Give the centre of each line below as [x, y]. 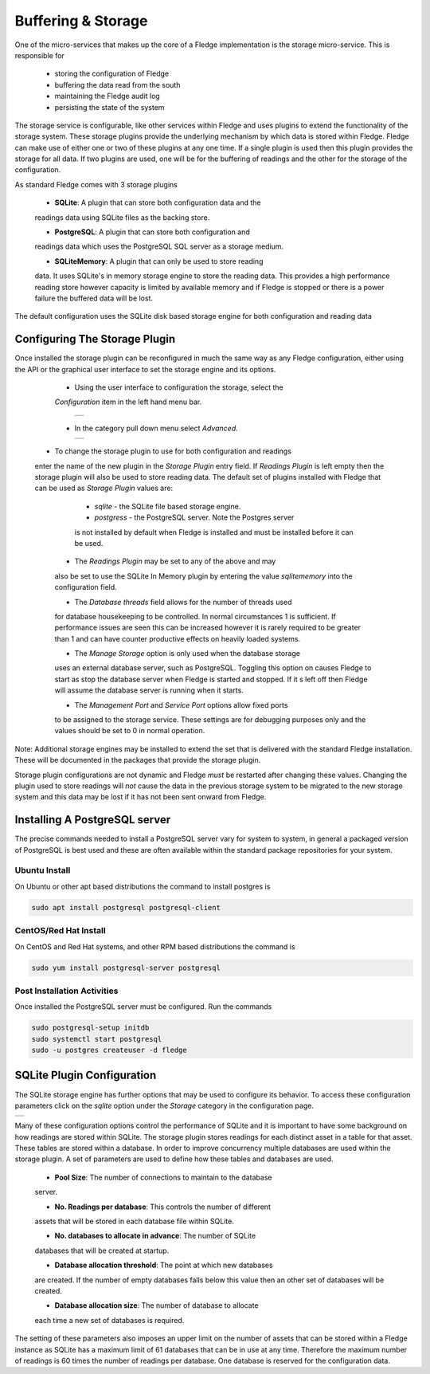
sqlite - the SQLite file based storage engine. [168, 506]
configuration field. [86, 587]
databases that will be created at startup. [102, 1250]
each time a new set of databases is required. [109, 1320]
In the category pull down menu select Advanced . [156, 428]
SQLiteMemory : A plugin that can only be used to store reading [159, 261]
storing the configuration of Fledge [112, 74]
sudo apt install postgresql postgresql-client [126, 907]
